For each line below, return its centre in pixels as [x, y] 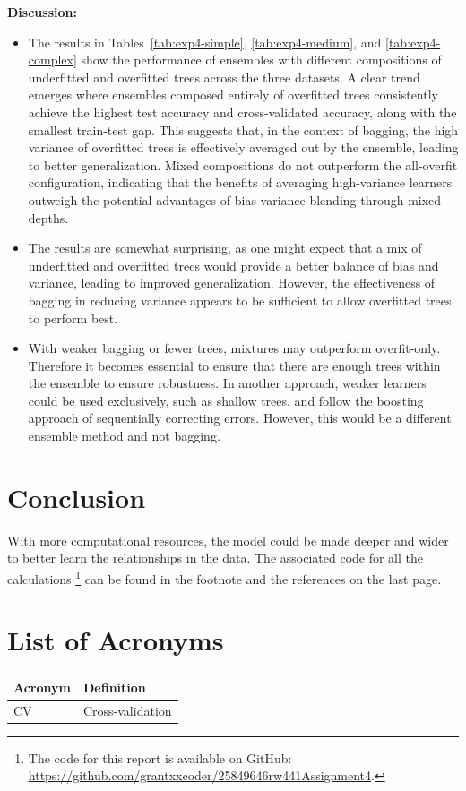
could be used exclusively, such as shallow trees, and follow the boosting [226, 400]
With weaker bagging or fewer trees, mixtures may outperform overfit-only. [234, 348]
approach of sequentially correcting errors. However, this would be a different [240, 418]
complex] [52, 60]
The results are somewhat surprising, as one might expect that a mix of [225, 248]
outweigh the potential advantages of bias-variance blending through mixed [235, 199]
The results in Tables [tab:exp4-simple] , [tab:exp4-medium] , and [205, 42]
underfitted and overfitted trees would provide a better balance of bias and [233, 265]
